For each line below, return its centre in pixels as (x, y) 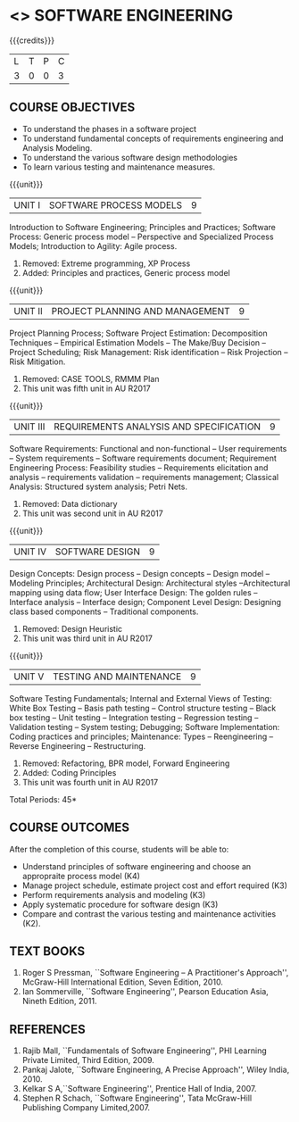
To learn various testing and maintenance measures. (119, 167)
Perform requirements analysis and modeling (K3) (114, 894)
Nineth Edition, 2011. (59, 1001)
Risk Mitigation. (37, 362)
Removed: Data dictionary (70, 503)
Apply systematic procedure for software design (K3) (120, 904)
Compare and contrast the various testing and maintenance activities (149, 914)
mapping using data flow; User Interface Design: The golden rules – (133, 592)
